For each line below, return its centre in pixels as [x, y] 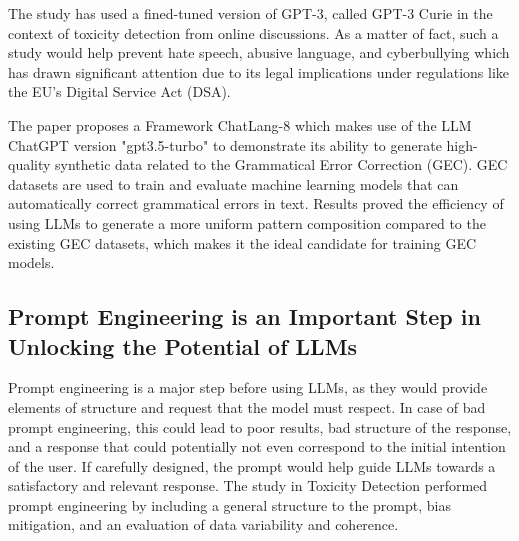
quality [29, 164]
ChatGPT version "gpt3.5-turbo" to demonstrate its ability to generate [225, 144]
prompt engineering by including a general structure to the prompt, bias [229, 504]
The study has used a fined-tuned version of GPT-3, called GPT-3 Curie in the [250, 13]
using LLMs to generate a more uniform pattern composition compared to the [247, 222]
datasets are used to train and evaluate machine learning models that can [233, 183]
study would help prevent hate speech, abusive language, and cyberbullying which [259, 52]
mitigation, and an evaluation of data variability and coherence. [203, 524]
